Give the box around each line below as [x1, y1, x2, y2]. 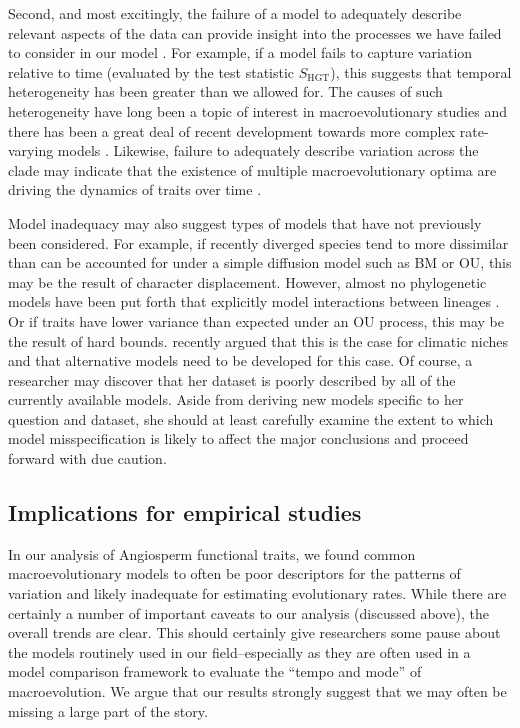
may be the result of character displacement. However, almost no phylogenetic [8, 271, 487, 292]
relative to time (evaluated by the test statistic [8, 61, 295, 82]
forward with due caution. [8, 448, 167, 469]
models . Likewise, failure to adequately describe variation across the [57, 140, 479, 161]
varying [8, 140, 54, 161]
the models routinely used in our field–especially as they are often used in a [8, 641, 471, 662]
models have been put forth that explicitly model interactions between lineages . [8, 291, 500, 312]
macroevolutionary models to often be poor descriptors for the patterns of [8, 563, 461, 584]
